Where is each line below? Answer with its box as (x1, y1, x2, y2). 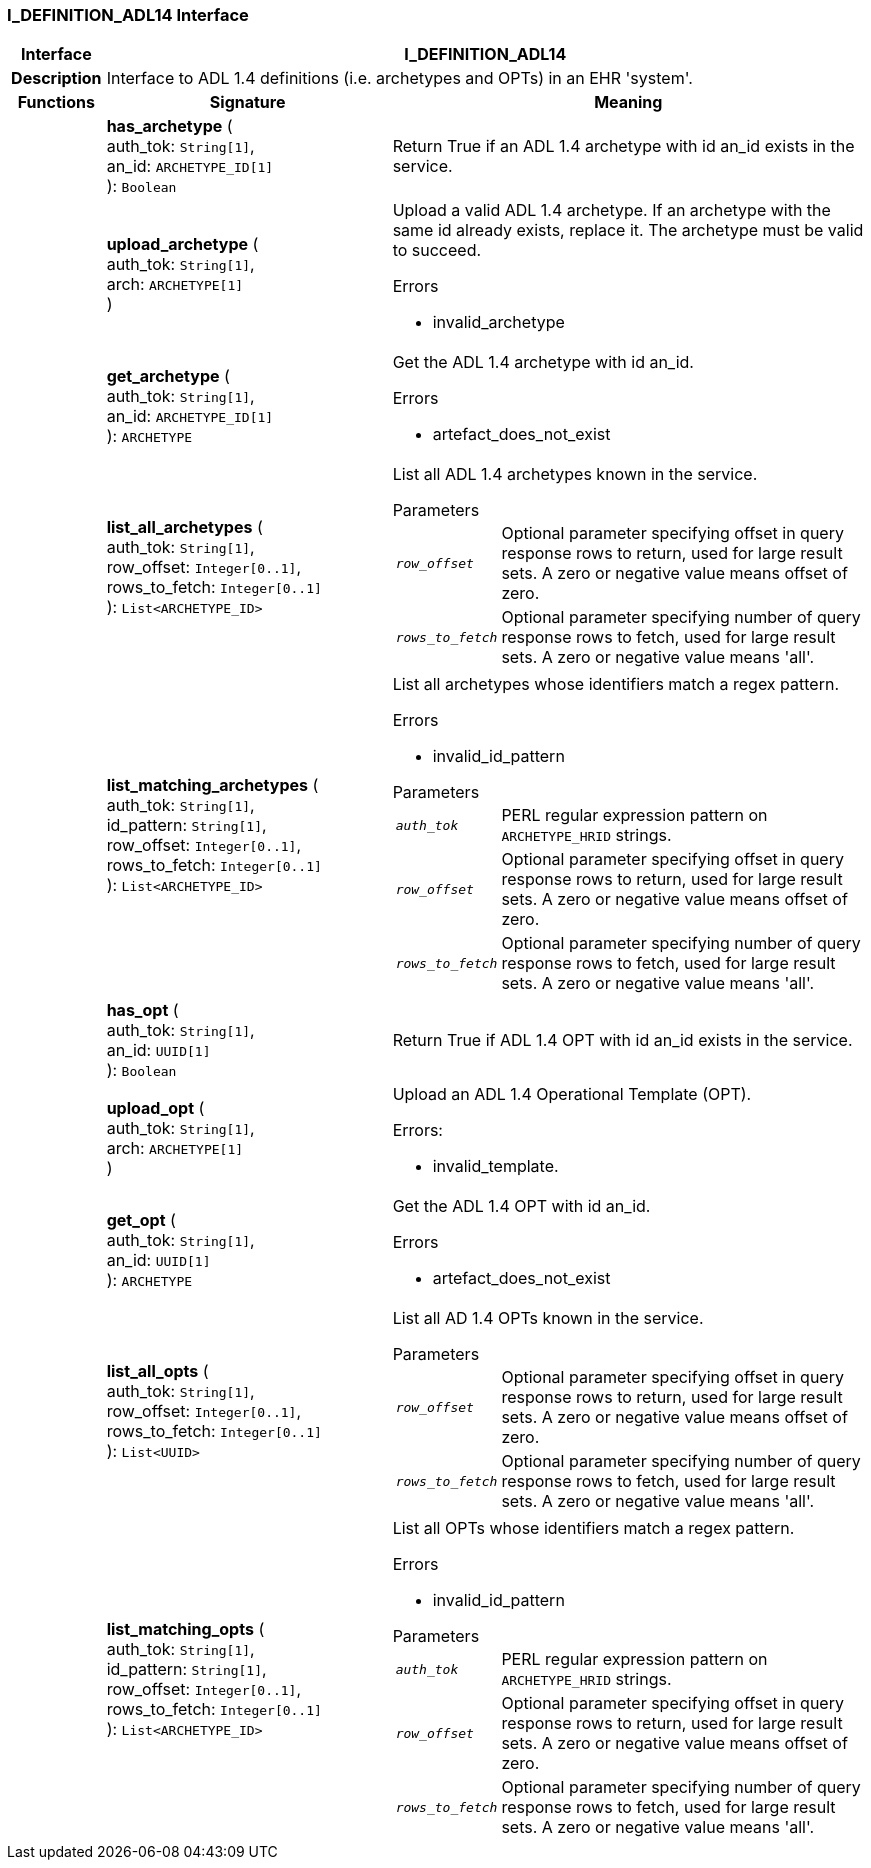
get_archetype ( (106, 366, 230, 387)
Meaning (594, 92, 663, 113)
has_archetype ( (106, 116, 233, 137)
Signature (209, 92, 286, 113)
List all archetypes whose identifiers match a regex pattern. (392, 674, 840, 695)
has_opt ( (106, 1000, 179, 1021)
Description (11, 68, 102, 89)
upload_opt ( (106, 1098, 205, 1119)
